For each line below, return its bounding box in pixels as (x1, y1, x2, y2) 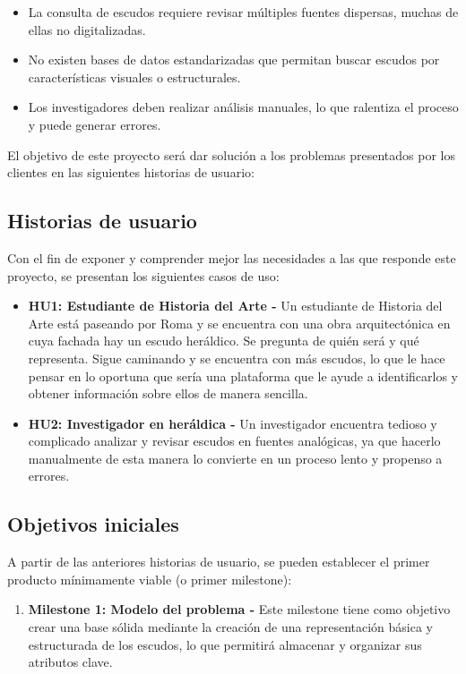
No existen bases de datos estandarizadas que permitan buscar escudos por (28, 50, 440, 69)
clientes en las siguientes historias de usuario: (7, 163, 255, 182)
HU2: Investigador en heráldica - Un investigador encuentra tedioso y (28, 414, 437, 432)
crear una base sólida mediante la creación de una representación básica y (28, 618, 433, 636)
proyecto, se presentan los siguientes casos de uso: (7, 266, 280, 285)
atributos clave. (28, 653, 113, 671)
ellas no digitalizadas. (28, 20, 146, 38)
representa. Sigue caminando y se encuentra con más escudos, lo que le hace (28, 348, 445, 367)
